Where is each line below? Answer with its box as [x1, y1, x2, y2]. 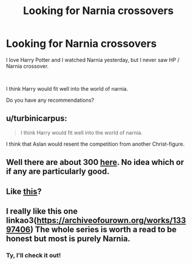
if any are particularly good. [6, 167, 110, 177]
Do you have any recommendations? [6, 97, 95, 104]
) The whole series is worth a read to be [30, 224, 177, 235]
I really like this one [6, 206, 78, 216]
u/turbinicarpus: [6, 113, 67, 123]
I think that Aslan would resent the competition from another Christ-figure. [6, 140, 185, 147]
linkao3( [6, 215, 37, 225]
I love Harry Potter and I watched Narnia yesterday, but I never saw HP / [6, 56, 180, 63]
